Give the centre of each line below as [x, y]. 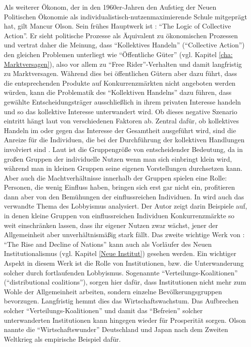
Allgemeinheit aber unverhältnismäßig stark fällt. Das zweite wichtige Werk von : [124, 234]
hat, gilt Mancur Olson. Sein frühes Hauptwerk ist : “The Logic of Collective [118, 26]
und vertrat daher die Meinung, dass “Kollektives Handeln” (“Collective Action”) [124, 45]
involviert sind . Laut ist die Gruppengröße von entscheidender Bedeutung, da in [124, 149]
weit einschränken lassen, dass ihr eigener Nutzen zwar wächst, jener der [111, 225]
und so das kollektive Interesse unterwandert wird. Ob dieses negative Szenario [121, 111]
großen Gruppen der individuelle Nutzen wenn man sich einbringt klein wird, [118, 158]
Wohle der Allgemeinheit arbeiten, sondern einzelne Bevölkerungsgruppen [113, 291]
